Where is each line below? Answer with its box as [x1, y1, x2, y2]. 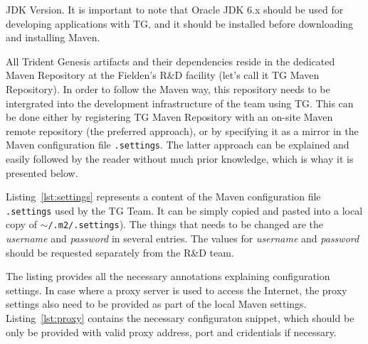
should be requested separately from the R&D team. [6, 244, 234, 259]
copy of [6, 217, 37, 232]
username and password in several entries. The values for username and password [6, 231, 359, 246]
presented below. [6, 165, 78, 180]
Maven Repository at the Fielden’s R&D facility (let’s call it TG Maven [6, 68, 320, 82]
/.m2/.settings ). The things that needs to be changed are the [48, 217, 324, 232]
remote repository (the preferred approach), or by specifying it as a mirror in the [6, 123, 359, 138]
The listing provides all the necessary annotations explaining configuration [6, 269, 330, 284]
